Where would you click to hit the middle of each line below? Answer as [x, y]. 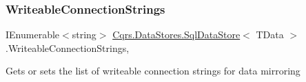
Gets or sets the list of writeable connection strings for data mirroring [153, 71]
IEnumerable [33, 35]
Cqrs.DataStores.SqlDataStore [176, 35]
